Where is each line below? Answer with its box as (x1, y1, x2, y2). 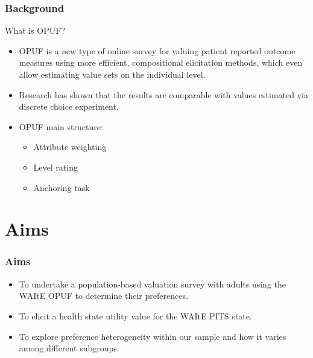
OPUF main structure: (19, 120, 103, 133)
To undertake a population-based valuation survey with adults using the (19, 277, 286, 290)
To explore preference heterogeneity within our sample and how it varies (19, 330, 286, 342)
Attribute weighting (33, 140, 107, 153)
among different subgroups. (19, 342, 119, 354)
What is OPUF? (5, 24, 66, 37)
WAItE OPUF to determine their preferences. (19, 289, 188, 302)
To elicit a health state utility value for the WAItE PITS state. (19, 309, 252, 322)
